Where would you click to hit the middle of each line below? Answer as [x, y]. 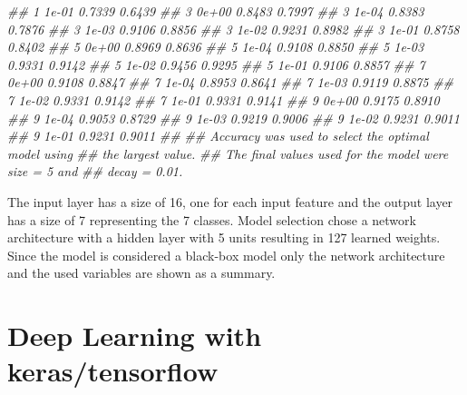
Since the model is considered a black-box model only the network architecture [226, 255]
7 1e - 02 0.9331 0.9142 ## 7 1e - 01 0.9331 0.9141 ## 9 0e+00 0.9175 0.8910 [224, 99]
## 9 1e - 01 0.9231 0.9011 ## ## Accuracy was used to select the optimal [218, 136]
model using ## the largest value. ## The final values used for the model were [228, 153]
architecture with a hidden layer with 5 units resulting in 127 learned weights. [224, 237]
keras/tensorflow [113, 371]
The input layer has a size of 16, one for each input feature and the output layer [230, 201]
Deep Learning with [135, 336]
